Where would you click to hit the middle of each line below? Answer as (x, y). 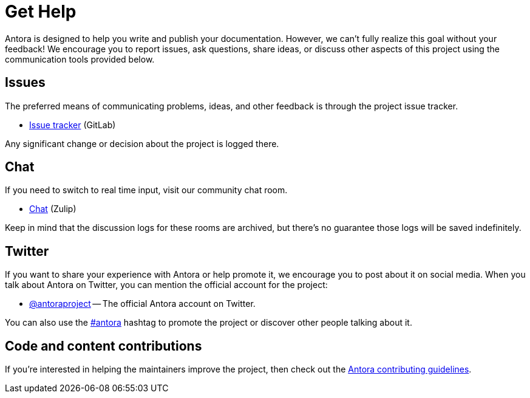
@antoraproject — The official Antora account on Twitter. (142, 304)
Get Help (41, 12)
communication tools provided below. (80, 59)
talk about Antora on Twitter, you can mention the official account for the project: (166, 285)
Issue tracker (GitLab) (73, 125)
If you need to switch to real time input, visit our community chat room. (146, 190)
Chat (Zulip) (53, 209)
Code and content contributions (104, 346)
